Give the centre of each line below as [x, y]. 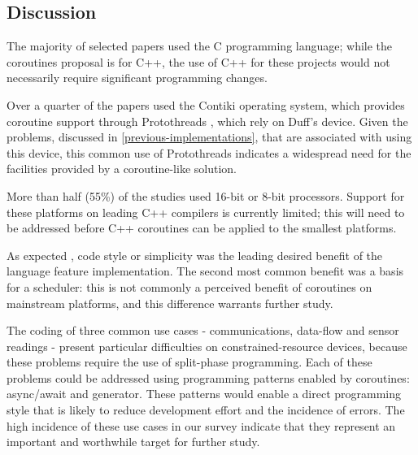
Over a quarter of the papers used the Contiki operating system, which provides [206, 104]
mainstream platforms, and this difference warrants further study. [170, 303]
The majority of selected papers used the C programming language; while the [200, 46]
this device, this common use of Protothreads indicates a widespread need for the [209, 152]
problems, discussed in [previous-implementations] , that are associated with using [209, 137]
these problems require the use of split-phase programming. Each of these [189, 362]
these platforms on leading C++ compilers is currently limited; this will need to [206, 212]
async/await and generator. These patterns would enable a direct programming [204, 394]
